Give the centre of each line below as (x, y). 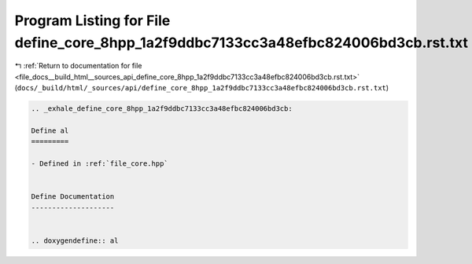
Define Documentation (73, 197)
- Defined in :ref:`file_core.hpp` (100, 164)
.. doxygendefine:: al (75, 240)
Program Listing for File (92, 20)
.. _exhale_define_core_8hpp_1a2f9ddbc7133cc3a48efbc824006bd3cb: (162, 109)
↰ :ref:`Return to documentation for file (78, 66)
